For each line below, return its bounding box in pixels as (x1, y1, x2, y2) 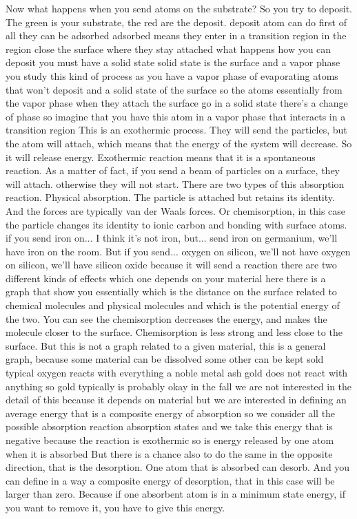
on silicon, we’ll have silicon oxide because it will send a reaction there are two (6, 257, 337, 272)
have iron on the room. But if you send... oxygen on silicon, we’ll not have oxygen (6, 244, 351, 258)
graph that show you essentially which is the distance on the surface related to (6, 284, 337, 299)
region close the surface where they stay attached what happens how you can (6, 41, 331, 56)
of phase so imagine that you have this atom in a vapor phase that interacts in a (6, 109, 346, 123)
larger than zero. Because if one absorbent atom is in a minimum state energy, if (6, 487, 345, 501)
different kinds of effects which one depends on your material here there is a (6, 271, 326, 285)
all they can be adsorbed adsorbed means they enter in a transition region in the (6, 28, 347, 43)
